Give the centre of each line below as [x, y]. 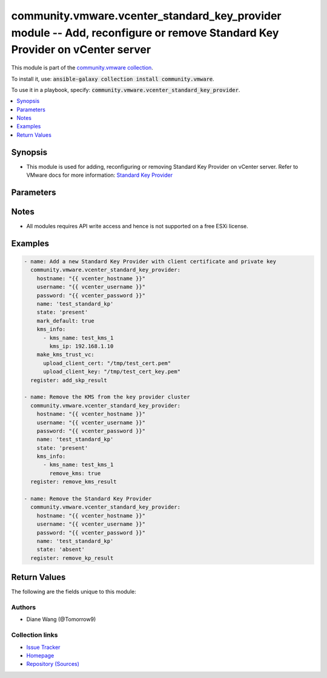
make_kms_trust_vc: [66, 355]
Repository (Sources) [53, 664]
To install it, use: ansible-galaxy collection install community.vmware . [113, 79]
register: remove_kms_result [74, 482]
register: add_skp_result [69, 380]
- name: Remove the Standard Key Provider [88, 499]
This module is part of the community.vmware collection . [82, 68]
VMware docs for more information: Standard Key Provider [99, 175]
